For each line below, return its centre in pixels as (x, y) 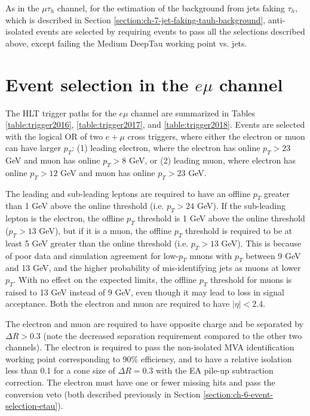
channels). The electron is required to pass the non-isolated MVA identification (150, 347)
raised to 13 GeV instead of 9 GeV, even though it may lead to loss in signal (145, 292)
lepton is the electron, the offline (65, 218)
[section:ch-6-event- (238, 394)
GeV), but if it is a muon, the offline (105, 231)
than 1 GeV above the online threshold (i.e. (85, 206)
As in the (22, 8)
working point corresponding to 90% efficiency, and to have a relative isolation (149, 358)
